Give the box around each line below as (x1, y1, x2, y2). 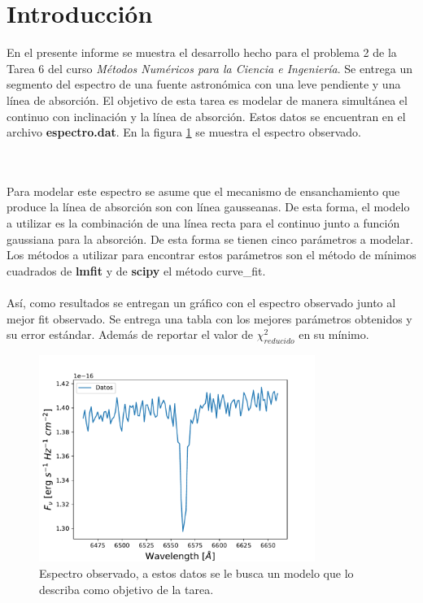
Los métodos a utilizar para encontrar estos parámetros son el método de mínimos (7, 246, 416, 263)
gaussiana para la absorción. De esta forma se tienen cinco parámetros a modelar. (7, 230, 413, 247)
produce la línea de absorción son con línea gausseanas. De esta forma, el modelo (7, 198, 410, 215)
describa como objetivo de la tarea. (39, 580, 214, 597)
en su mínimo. (299, 326, 369, 343)
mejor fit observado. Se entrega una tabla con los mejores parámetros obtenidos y (7, 310, 412, 327)
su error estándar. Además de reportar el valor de (7, 326, 254, 343)
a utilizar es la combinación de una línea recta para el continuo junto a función (7, 215, 400, 232)
